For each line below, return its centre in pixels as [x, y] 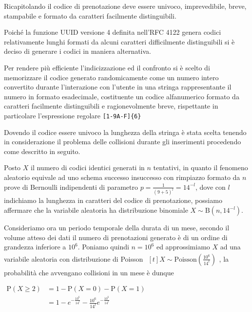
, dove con [210, 187]
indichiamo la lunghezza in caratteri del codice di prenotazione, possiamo [113, 200]
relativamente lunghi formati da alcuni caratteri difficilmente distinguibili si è [119, 41]
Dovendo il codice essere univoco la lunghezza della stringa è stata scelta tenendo [125, 132]
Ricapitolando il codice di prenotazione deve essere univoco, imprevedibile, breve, [125, 6]
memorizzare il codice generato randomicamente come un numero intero [111, 77]
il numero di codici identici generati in [88, 167]
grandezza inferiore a [35, 247]
